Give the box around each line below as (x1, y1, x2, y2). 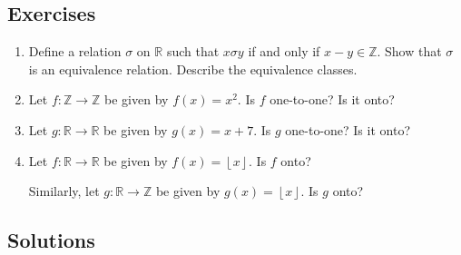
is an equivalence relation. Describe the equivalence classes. (28, 59, 358, 78)
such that (166, 42, 220, 61)
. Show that (377, 42, 442, 61)
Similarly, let (28, 181, 100, 201)
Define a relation (28, 42, 122, 61)
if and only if (248, 42, 320, 61)
